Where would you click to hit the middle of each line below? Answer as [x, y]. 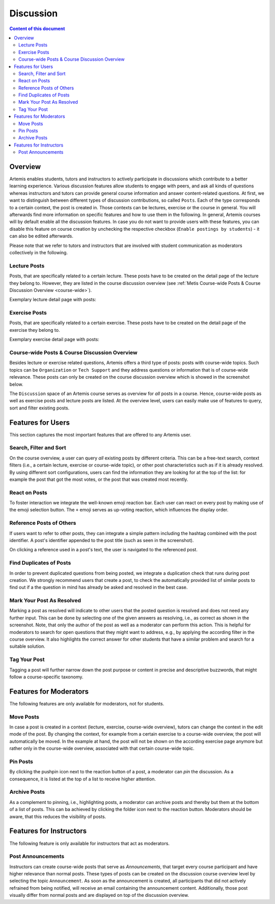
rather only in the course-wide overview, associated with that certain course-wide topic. [102, 748]
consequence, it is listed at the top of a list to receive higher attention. [83, 779]
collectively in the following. [39, 252]
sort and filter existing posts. [39, 408]
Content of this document [37, 29]
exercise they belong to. [35, 330]
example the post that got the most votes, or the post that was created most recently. [99, 479]
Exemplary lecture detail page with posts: [53, 300]
